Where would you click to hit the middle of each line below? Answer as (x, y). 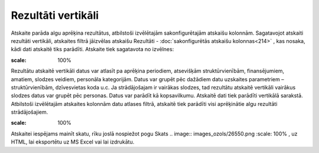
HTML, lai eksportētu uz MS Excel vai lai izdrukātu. (73, 142)
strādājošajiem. (30, 112)
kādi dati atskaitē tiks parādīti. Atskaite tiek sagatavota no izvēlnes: (92, 49)
